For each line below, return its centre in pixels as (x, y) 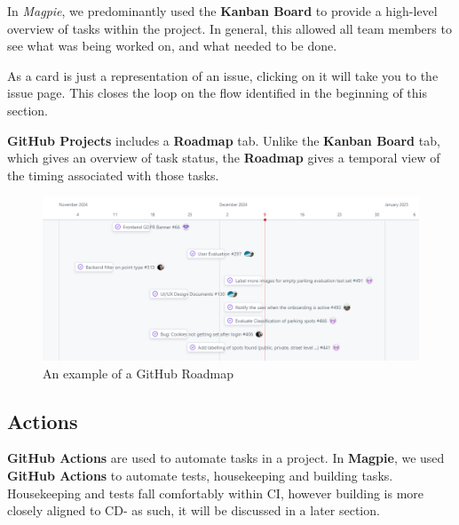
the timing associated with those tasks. (113, 175)
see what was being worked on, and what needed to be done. (172, 46)
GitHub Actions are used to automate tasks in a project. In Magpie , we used (226, 458)
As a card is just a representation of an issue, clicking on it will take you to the (223, 75)
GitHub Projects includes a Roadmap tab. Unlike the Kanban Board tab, (224, 140)
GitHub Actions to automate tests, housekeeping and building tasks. (200, 475)
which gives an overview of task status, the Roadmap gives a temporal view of (224, 158)
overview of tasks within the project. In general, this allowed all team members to (229, 28)
